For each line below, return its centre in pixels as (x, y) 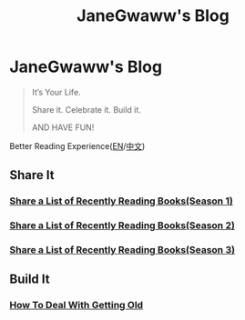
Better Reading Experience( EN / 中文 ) (77, 145)
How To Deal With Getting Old (77, 305)
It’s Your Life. (56, 92)
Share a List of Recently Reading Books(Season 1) (122, 201)
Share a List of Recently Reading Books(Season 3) (122, 250)
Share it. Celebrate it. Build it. (86, 109)
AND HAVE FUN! (63, 127)
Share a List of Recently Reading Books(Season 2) (122, 225)
